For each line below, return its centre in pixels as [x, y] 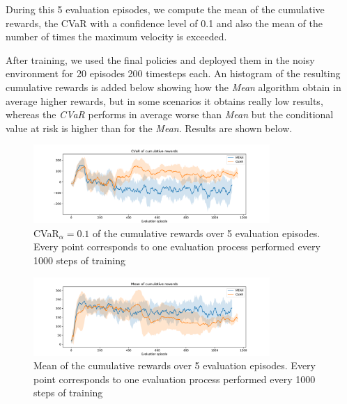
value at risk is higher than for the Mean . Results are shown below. [149, 128]
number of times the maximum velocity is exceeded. [116, 37]
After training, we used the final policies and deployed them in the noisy [160, 59]
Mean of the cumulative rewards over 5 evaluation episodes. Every [175, 365]
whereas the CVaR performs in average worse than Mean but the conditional [170, 114]
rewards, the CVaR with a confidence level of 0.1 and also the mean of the [164, 23]
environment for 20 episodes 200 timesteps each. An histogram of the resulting [173, 73]
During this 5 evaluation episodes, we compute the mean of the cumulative [165, 9]
